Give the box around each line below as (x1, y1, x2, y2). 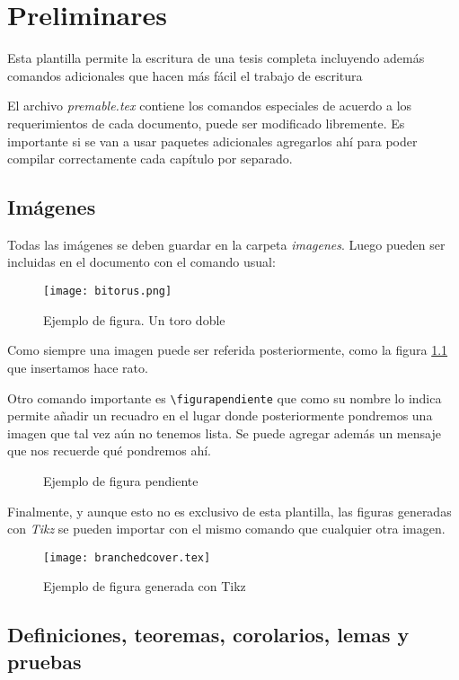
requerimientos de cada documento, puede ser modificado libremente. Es (7, 113, 405, 132)
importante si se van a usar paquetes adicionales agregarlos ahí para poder (7, 131, 418, 150)
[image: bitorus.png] (43, 285, 172, 298)
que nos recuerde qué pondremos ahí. (7, 441, 211, 460)
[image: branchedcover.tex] (43, 551, 211, 564)
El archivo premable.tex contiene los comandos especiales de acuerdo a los (7, 96, 412, 115)
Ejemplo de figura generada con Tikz (43, 577, 246, 596)
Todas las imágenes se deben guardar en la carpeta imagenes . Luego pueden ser (7, 234, 446, 253)
